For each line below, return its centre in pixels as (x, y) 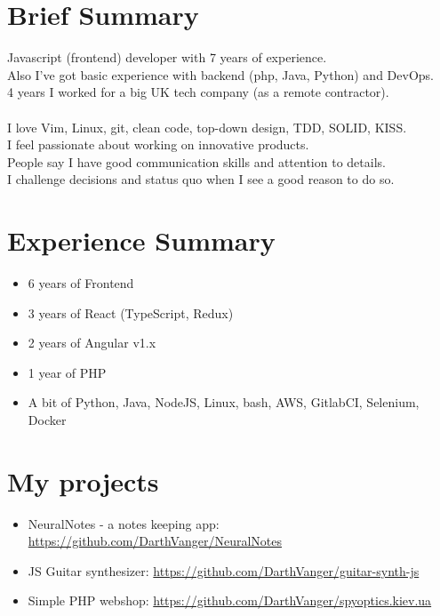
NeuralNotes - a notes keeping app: (124, 523)
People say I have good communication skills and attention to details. (196, 161)
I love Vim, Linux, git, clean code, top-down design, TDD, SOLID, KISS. (207, 127)
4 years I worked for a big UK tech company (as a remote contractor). (198, 92)
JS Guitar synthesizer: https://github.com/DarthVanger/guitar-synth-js (224, 570)
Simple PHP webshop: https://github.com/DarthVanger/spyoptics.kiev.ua (230, 600)
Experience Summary (141, 240)
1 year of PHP (67, 372)
